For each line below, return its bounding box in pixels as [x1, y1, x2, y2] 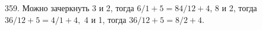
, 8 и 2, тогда [210, 2, 257, 14]
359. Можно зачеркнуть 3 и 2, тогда [5, 2, 134, 14]
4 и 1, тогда [84, 13, 127, 25]
